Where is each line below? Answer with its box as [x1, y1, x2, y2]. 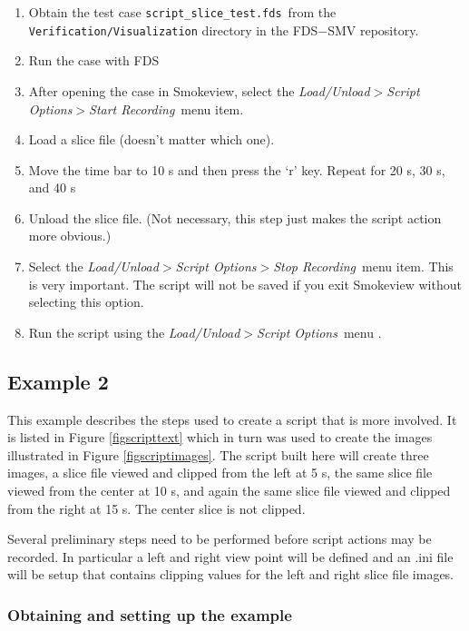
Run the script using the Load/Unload [28, 322, 240, 341]
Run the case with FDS [28, 51, 160, 70]
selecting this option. [28, 292, 144, 311]
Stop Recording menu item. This [273, 257, 454, 276]
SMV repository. [327, 20, 419, 39]
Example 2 [7, 367, 109, 395]
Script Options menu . [257, 322, 382, 341]
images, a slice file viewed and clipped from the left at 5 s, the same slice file [7, 463, 433, 482]
